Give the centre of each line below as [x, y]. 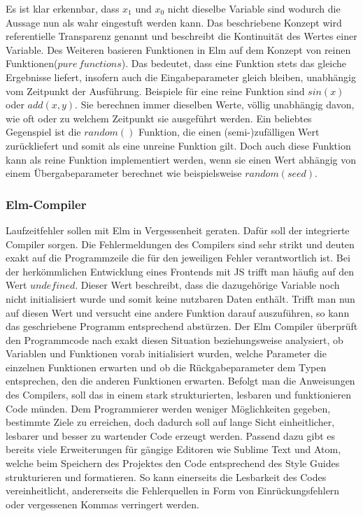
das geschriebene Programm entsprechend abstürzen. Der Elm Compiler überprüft [182, 326]
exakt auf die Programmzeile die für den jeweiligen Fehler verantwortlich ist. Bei [178, 258]
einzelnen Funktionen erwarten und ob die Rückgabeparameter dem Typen [166, 367]
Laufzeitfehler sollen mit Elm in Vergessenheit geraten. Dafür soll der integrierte [178, 230]
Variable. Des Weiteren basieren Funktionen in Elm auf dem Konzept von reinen [178, 49]
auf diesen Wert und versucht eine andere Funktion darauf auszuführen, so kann [178, 312]
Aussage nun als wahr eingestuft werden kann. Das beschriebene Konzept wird [174, 22]
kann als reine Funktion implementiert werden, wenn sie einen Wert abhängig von [181, 159]
